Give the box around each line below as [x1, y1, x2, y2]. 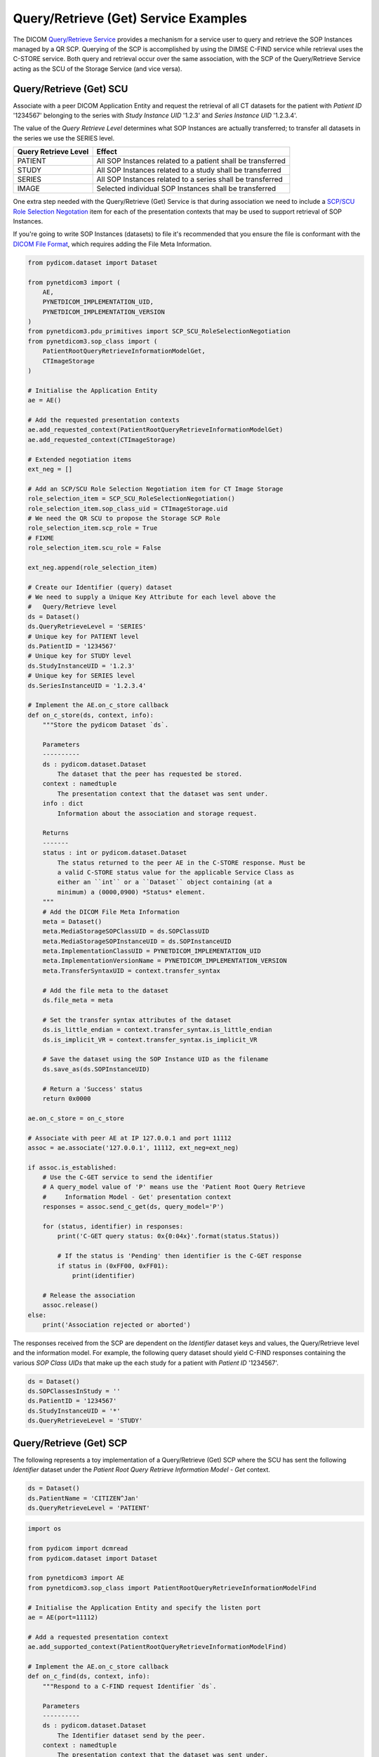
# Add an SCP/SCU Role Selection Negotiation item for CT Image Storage [27, 485, 284, 493]
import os [27, 1525, 62, 1533]
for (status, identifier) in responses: [42, 1223, 184, 1231]
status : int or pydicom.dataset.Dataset [42, 849, 187, 857]
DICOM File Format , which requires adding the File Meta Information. [13, 240, 212, 248]
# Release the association [42, 1291, 136, 1299]
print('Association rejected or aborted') [42, 1321, 191, 1328]
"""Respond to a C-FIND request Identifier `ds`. [42, 1682, 217, 1690]
